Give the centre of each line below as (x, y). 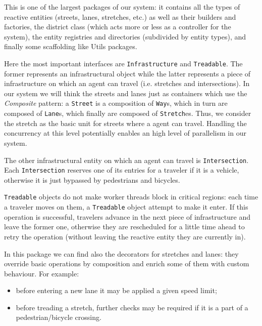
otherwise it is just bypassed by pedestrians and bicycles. (92, 179)
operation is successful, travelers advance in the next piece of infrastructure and (127, 216)
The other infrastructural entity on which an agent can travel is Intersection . (126, 160)
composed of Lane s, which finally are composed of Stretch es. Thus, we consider (128, 113)
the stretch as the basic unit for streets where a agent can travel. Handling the (125, 123)
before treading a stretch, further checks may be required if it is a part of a (132, 307)
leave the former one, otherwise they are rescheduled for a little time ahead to (124, 227)
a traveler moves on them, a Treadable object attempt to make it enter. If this (126, 207)
